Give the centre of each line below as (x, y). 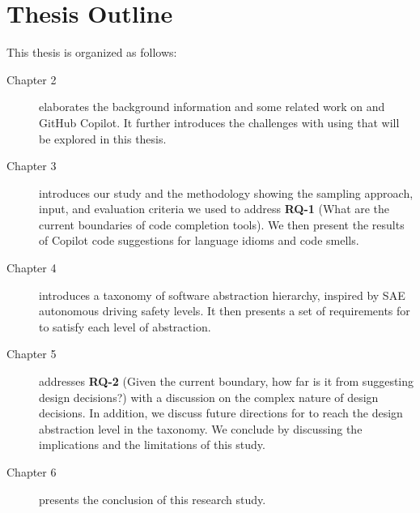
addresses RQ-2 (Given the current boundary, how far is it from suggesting (227, 381)
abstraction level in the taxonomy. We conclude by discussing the (201, 428)
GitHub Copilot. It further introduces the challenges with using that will (219, 122)
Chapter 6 (32, 472)
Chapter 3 (32, 166)
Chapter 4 (32, 268)
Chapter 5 (32, 354)
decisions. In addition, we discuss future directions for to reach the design (221, 413)
